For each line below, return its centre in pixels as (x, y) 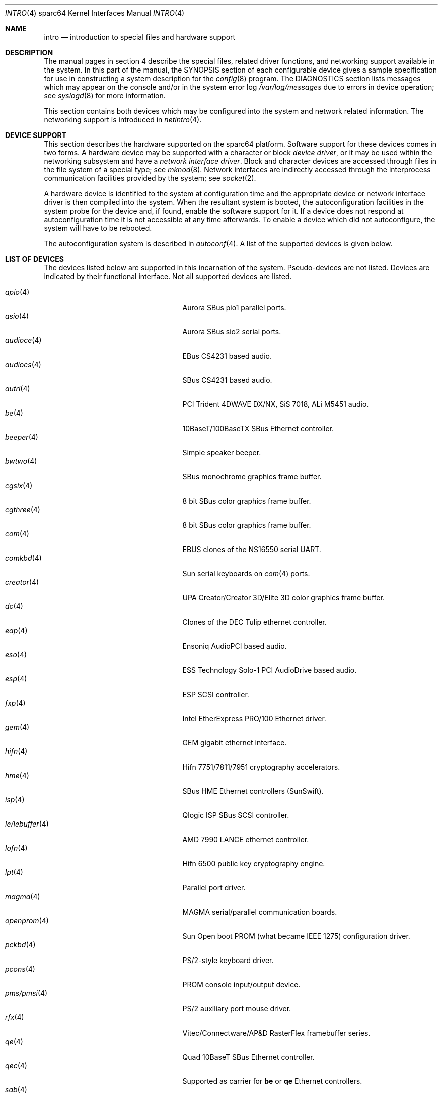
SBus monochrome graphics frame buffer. (252, 477)
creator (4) (22, 582)
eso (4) (16, 655)
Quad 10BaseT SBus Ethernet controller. (248, 1057)
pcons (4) (20, 969)
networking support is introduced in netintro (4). (123, 120)
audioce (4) (23, 340)
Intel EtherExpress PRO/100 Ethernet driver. (254, 718)
